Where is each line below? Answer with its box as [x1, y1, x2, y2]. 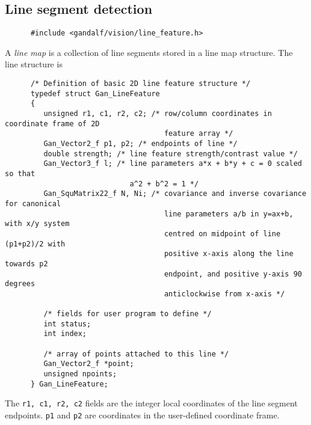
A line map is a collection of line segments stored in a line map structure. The [5, 46, 293, 58]
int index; [43, 329, 87, 338]
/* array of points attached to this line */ [43, 349, 229, 358]
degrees [5, 280, 35, 289]
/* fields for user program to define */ [43, 310, 212, 319]
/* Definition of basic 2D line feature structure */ [30, 79, 251, 88]
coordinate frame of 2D [5, 119, 100, 128]
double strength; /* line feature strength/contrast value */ [43, 149, 298, 158]
